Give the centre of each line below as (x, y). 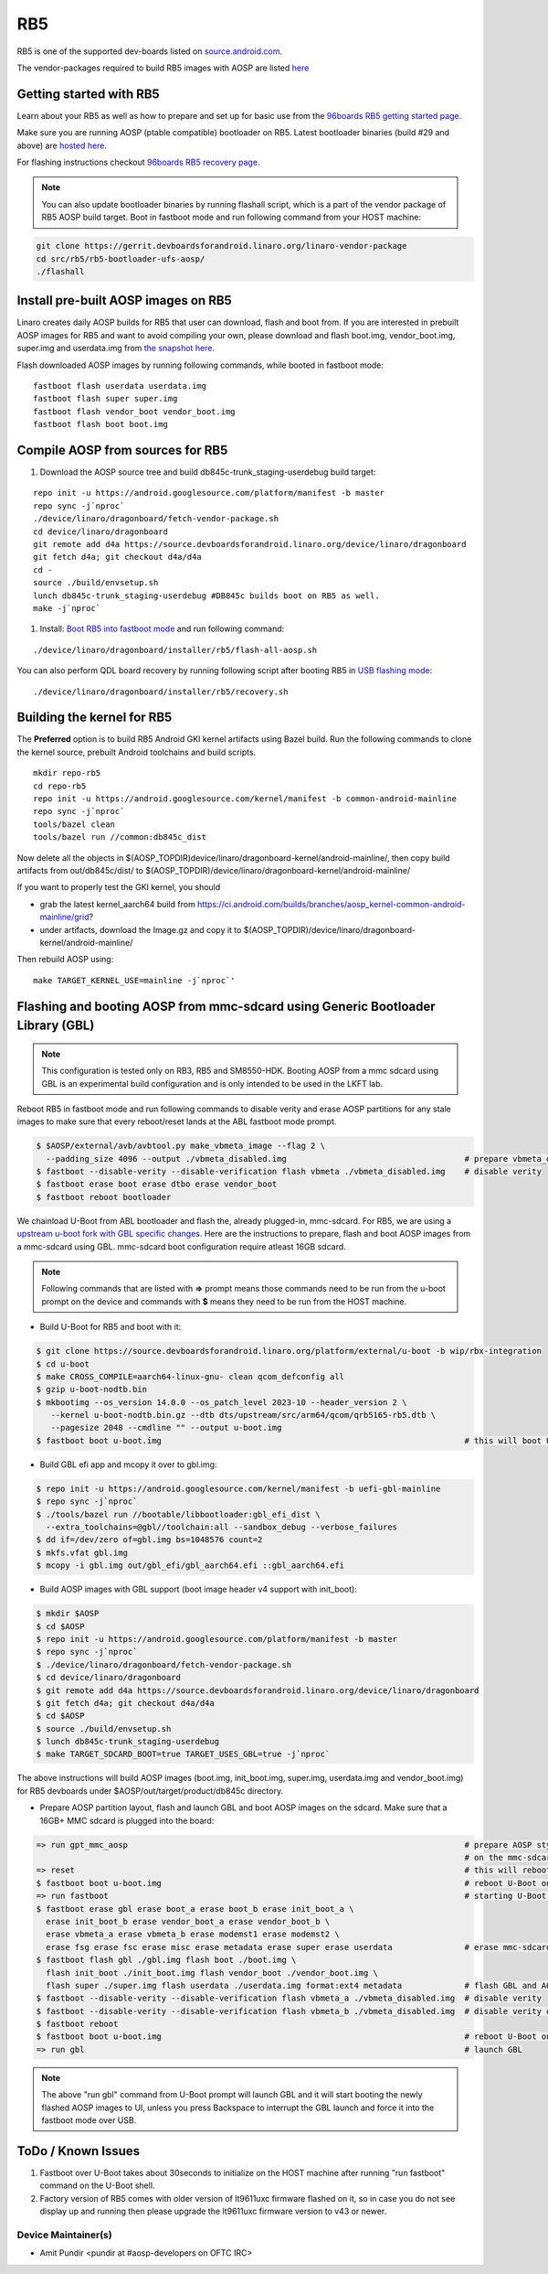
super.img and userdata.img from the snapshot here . (116, 349)
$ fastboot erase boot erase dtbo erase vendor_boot (157, 1184)
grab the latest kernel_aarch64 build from (117, 904)
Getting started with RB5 (88, 94)
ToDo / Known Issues (79, 2151)
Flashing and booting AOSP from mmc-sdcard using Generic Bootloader (226, 1006)
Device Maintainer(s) (65, 2235)
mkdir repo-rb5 (67, 773)
